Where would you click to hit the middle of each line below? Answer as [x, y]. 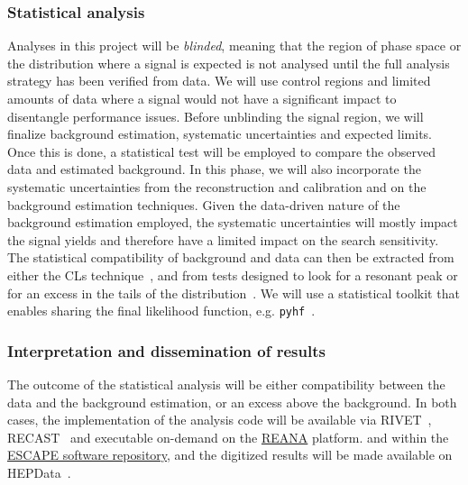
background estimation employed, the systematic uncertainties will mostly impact [233, 222]
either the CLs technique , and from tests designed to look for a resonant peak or [233, 275]
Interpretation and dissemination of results [166, 350]
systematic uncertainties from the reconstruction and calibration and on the [217, 186]
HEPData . [39, 472]
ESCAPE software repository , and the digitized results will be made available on [230, 455]
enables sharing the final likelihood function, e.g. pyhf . [161, 311]
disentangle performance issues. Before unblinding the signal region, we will [216, 116]
